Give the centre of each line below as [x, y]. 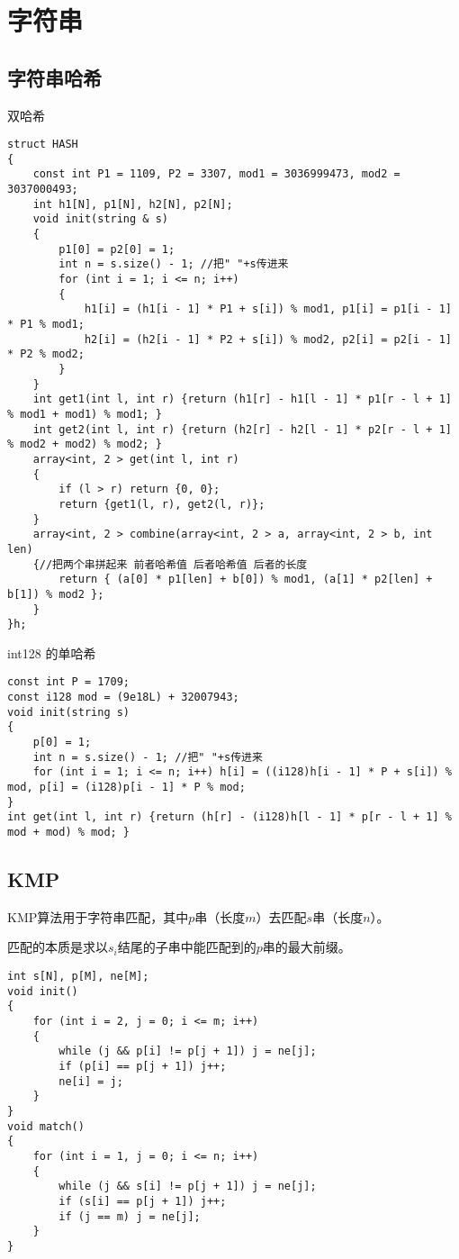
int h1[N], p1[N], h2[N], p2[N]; [133, 204]
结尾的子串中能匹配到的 [187, 947]
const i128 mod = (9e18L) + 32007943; [123, 697]
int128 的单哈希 [52, 652]
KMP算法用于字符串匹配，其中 [98, 916]
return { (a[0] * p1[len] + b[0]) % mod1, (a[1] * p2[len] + [246, 580]
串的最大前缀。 [306, 947]
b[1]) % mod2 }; [56, 594]
